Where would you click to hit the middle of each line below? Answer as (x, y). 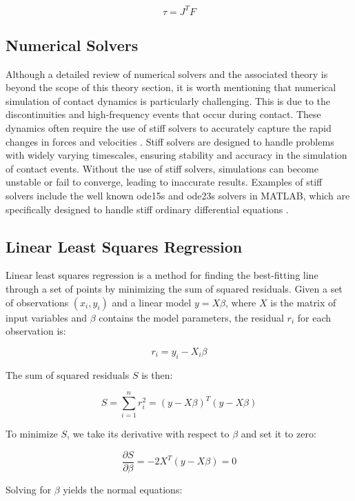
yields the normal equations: (123, 489)
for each (314, 317)
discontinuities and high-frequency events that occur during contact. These (163, 114)
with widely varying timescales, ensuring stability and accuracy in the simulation (176, 155)
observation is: (36, 331)
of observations (37, 302)
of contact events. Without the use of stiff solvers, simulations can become (162, 168)
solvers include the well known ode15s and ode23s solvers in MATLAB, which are (178, 196)
